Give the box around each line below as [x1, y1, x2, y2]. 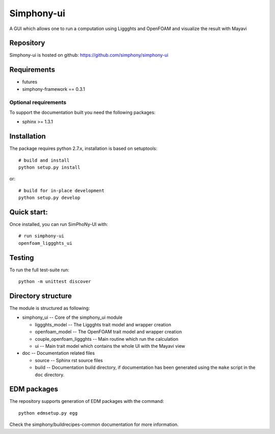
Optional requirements [9, 98, 67, 106]
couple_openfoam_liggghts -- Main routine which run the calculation [35, 336, 179, 342]
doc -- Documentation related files [22, 350, 95, 356]
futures [22, 79, 38, 85]
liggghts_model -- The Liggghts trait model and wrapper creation [35, 321, 172, 327]
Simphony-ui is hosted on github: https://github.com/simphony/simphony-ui [9, 52, 169, 58]
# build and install [18, 157, 70, 163]
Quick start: [9, 208, 48, 216]
